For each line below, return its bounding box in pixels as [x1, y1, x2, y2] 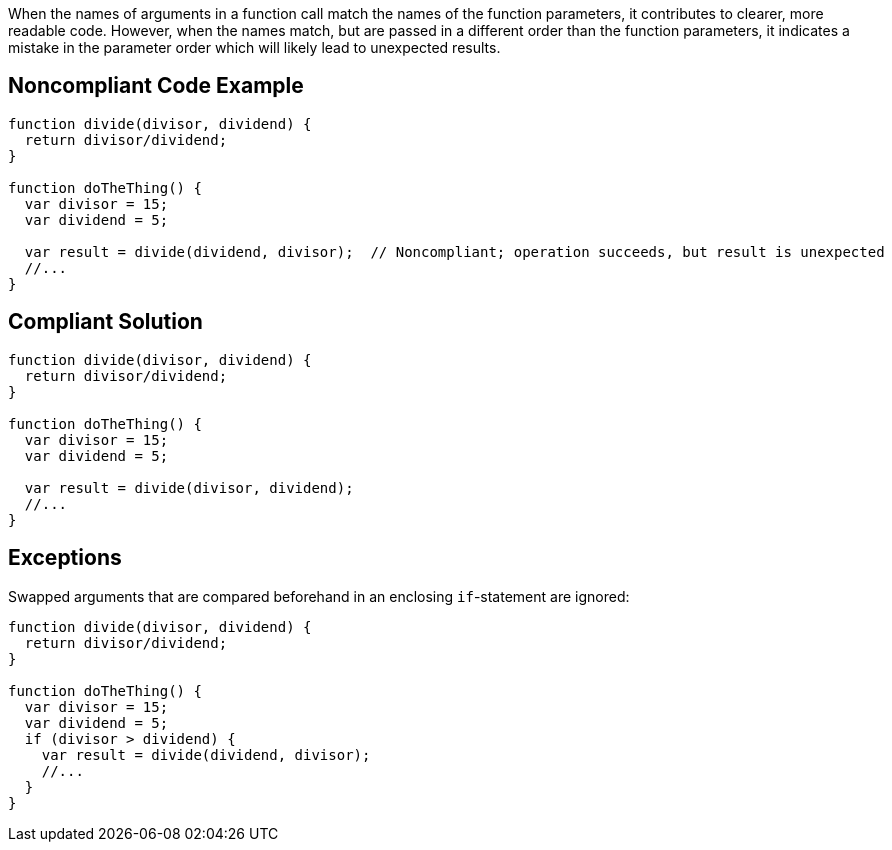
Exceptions [8, 545, 122, 571]
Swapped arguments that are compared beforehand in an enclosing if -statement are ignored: [8, 587, 630, 605]
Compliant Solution [8, 309, 203, 335]
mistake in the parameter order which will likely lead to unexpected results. [8, 39, 501, 56]
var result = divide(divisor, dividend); [24, 479, 354, 496]
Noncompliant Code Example [8, 73, 304, 99]
